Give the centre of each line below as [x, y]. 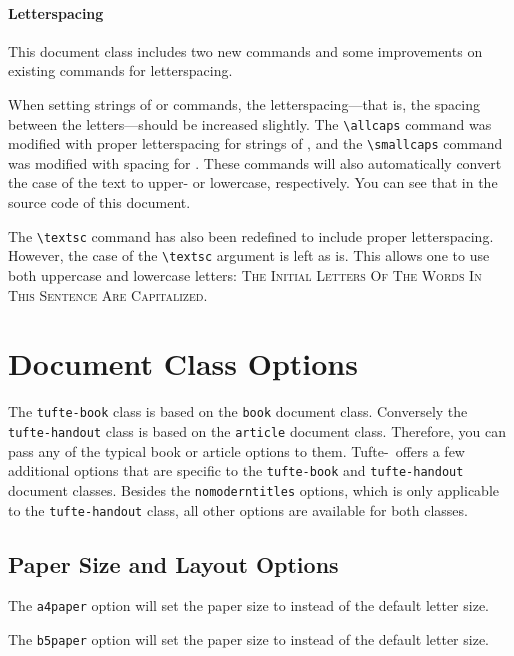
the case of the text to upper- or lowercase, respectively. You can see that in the [253, 182]
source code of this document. [99, 202]
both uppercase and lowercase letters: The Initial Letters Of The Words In [245, 274]
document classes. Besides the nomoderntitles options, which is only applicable [253, 489]
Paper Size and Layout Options [173, 563]
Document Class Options [183, 363]
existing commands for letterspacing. [120, 70]
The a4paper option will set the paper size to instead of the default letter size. [248, 605]
